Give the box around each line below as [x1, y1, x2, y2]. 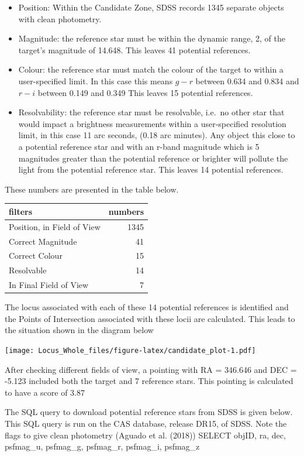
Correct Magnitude [9, 235, 77, 247]
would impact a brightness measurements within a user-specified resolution [18, 117, 286, 129]
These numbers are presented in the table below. [5, 183, 179, 195]
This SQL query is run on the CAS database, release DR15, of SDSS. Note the [5, 417, 287, 429]
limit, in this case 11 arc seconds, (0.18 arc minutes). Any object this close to [18, 129, 295, 141]
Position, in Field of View [9, 220, 101, 232]
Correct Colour [9, 249, 63, 262]
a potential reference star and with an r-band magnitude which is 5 [18, 140, 260, 152]
